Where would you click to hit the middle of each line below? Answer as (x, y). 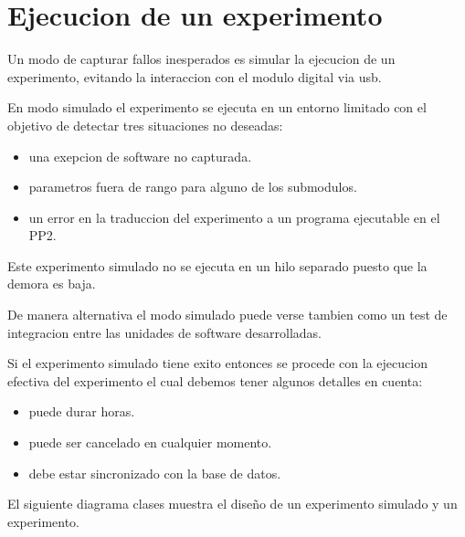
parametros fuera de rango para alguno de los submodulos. (193, 187)
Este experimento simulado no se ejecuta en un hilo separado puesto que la (217, 265)
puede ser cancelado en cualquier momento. (150, 442)
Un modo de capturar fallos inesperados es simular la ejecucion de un (201, 59)
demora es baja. (52, 284)
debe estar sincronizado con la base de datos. (155, 473)
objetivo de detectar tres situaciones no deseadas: (145, 125)
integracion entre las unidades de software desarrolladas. (164, 332)
